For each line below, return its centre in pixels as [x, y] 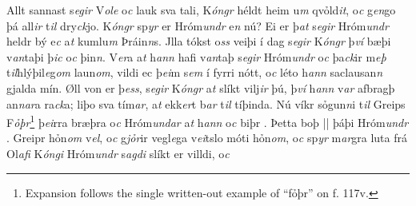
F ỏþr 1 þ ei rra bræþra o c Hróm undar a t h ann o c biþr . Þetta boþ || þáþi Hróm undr [208, 121]
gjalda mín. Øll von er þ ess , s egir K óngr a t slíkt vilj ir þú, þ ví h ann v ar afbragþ [201, 87]
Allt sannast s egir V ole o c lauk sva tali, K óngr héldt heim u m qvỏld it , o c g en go [201, 10]
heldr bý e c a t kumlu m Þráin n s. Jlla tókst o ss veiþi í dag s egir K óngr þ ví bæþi [199, 41]
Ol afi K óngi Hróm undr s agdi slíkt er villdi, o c [118, 153]
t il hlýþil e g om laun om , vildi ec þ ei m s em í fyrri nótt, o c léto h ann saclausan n [195, 72]
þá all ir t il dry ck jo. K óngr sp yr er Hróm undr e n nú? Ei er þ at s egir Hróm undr [198, 25]
